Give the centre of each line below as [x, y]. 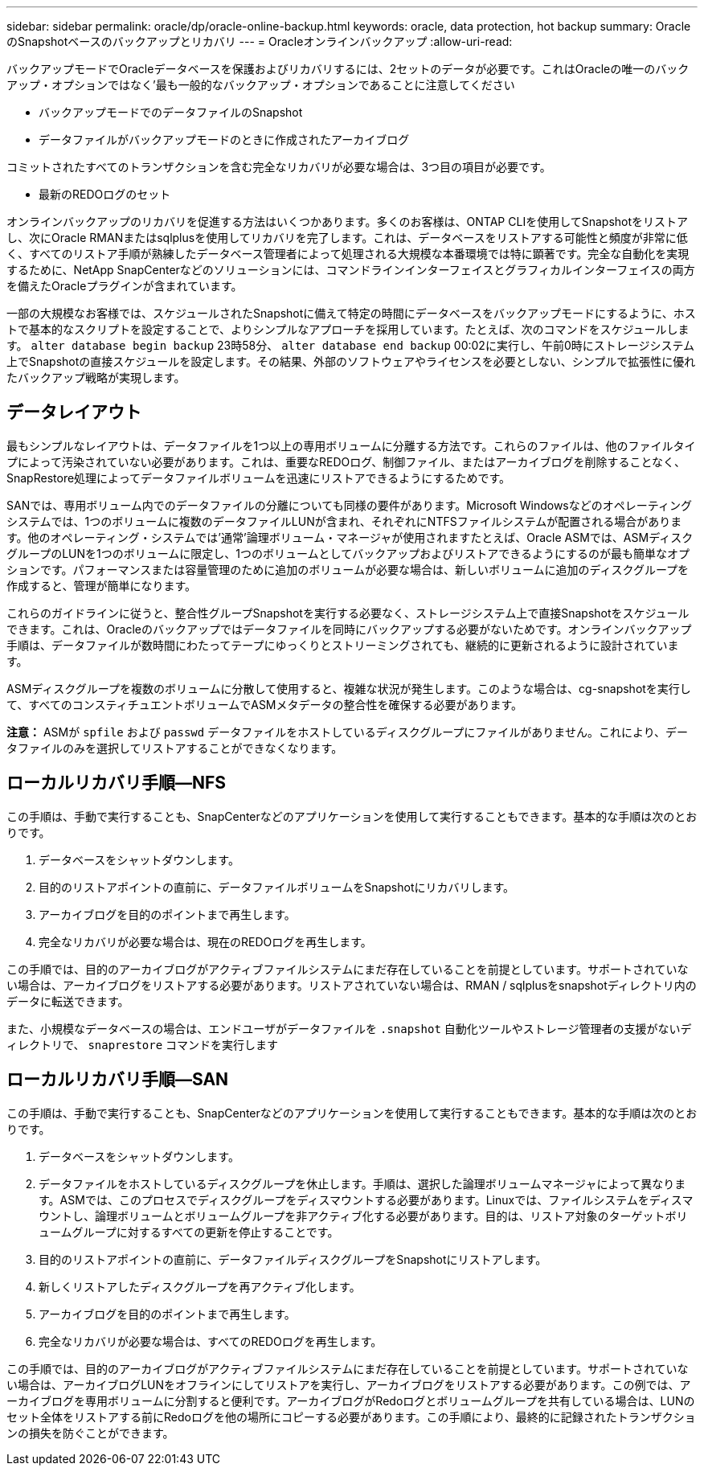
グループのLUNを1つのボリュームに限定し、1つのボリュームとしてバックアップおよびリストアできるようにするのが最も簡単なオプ [348, 553]
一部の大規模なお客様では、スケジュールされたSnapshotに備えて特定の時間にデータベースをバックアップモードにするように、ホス [351, 313]
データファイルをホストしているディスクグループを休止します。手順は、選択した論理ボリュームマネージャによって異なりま [362, 1183]
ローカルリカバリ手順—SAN [118, 1080]
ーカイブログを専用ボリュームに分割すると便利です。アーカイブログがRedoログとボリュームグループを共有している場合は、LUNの [351, 1400]
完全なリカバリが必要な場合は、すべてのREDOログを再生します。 [211, 1341]
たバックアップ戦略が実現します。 [96, 377]
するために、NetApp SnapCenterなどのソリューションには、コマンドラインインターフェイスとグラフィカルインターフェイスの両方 [351, 270]
